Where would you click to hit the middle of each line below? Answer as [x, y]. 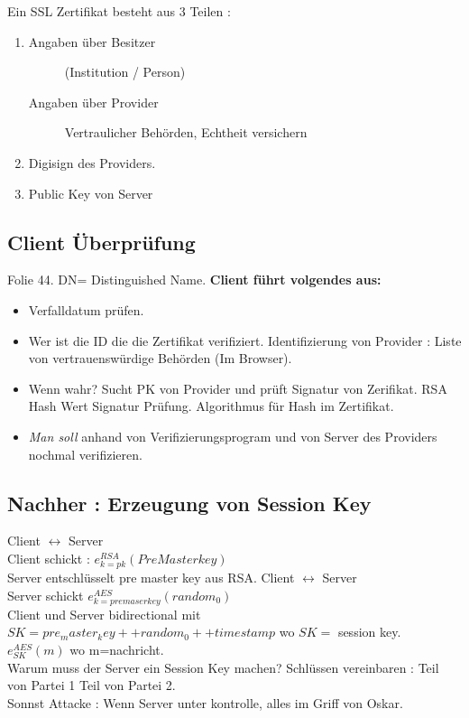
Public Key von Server [91, 193]
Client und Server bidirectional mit [104, 614]
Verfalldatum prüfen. [86, 309]
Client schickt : [49, 558]
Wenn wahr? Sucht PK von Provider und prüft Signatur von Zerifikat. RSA [238, 388]
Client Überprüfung [101, 242]
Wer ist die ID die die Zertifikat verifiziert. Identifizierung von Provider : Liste [245, 340]
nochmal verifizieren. [85, 454]
